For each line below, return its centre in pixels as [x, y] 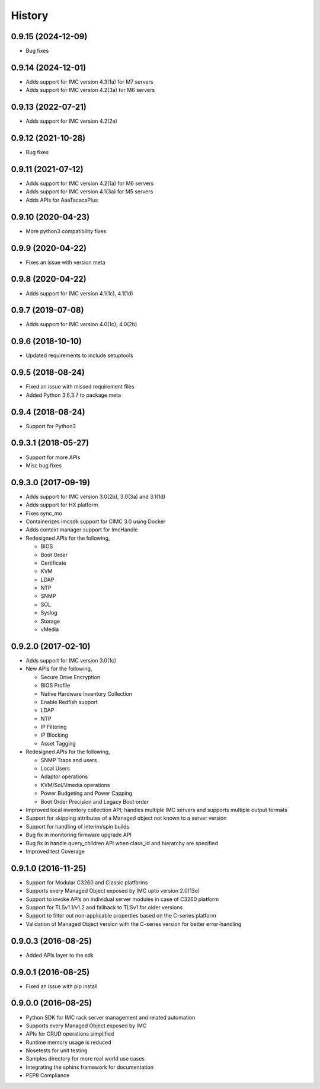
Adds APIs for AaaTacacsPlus [62, 200]
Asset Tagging [58, 743]
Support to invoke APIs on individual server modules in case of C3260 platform [122, 899]
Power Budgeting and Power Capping [87, 793]
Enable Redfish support [69, 702]
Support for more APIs [53, 457]
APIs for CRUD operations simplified [70, 1034]
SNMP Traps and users [69, 760]
